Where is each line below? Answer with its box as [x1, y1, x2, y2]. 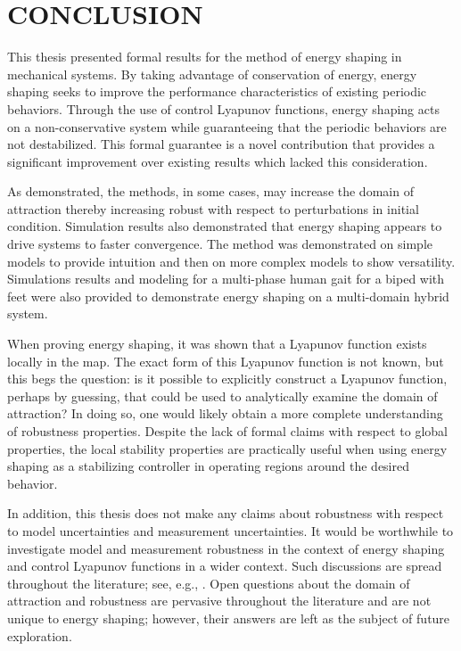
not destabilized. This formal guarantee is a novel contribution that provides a [7, 135, 435, 153]
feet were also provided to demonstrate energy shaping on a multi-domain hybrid [7, 286, 449, 305]
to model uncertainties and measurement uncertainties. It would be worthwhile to [7, 521, 454, 540]
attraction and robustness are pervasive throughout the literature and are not [7, 591, 432, 610]
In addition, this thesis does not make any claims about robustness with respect [7, 504, 444, 523]
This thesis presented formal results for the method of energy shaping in [7, 47, 402, 66]
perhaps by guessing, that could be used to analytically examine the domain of [7, 386, 438, 405]
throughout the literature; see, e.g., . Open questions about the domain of [7, 573, 410, 592]
